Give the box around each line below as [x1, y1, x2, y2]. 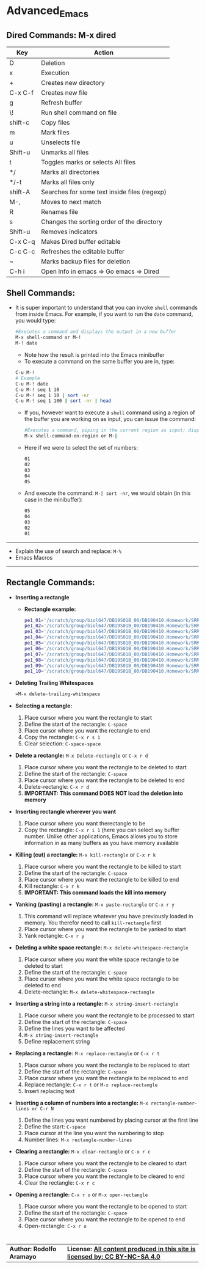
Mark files [40, 128, 70, 136]
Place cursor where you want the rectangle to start [24, 714, 153, 722]
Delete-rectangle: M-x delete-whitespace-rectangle [24, 988, 155, 996]
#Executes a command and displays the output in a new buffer [15, 329, 177, 335]
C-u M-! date [15, 381, 49, 387]
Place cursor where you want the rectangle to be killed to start [24, 863, 181, 871]
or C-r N [31, 1106, 54, 1112]
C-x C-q [9, 237, 35, 246]
